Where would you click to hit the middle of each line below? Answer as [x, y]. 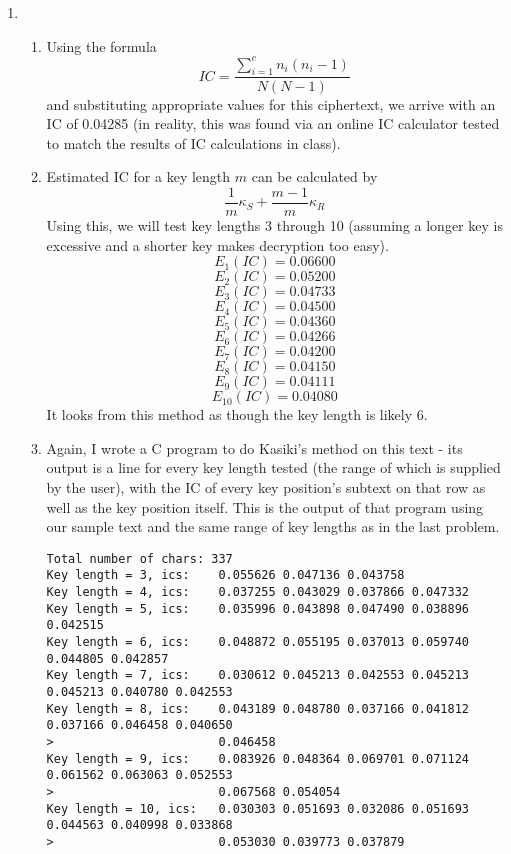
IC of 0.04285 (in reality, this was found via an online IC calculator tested [273, 123]
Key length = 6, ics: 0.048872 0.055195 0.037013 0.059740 [257, 641]
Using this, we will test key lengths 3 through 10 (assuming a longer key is [274, 224]
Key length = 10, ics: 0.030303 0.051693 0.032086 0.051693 [257, 808]
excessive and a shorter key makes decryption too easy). [217, 244]
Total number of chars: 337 [139, 558]
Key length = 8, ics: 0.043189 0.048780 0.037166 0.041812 [257, 708]
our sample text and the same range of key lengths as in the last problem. [273, 526]
